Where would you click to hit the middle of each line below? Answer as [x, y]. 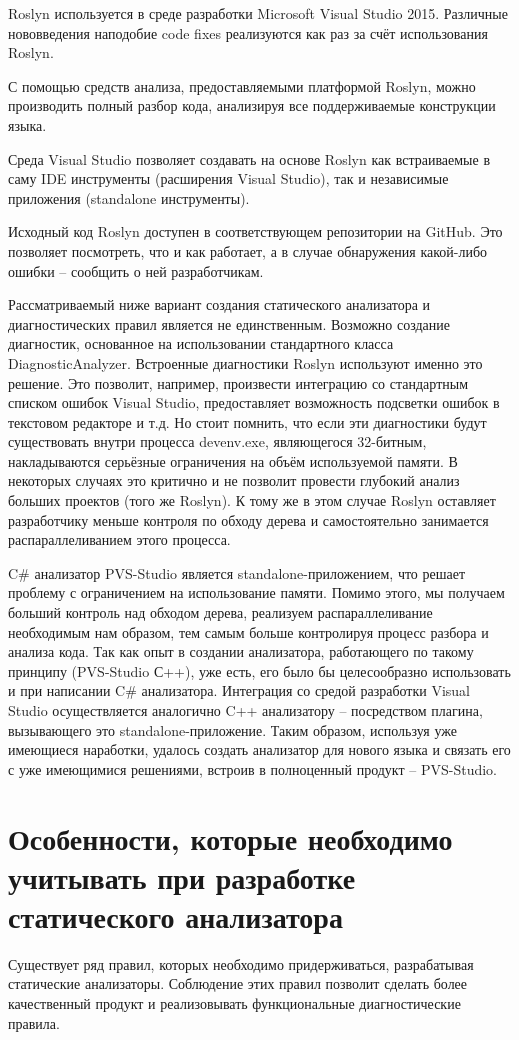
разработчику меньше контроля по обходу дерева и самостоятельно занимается [248, 519]
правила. [34, 1022]
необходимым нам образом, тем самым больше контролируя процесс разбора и [248, 631]
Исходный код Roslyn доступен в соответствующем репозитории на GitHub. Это [255, 231]
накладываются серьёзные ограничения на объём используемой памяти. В [233, 460]
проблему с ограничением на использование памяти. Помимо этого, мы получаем [256, 592]
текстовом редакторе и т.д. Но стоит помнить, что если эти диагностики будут [247, 421]
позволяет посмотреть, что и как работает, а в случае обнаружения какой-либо [248, 250]
